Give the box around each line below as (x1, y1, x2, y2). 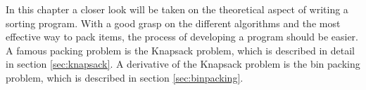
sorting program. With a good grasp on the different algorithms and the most (6, 15, 341, 30)
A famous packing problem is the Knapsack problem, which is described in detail (6, 43, 355, 57)
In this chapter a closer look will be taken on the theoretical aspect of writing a (6, 2, 348, 16)
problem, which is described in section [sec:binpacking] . (6, 70, 244, 84)
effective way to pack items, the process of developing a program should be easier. (6, 29, 358, 44)
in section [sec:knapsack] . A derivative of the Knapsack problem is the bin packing (6, 57, 360, 71)
